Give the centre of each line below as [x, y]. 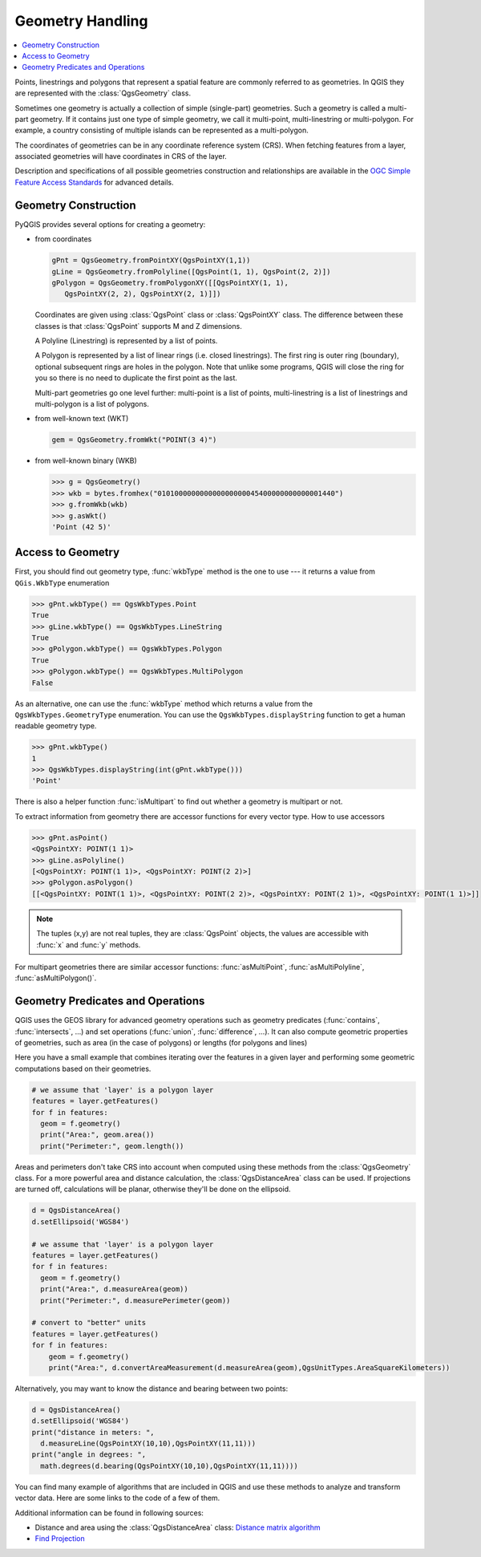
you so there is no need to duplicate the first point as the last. [136, 378]
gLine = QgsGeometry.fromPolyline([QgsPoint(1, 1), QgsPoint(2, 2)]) [191, 272]
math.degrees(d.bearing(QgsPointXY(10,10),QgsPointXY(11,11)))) [169, 1466]
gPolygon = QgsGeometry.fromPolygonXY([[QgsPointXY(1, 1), [170, 282]
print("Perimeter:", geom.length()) [112, 1146]
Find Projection [60, 1539]
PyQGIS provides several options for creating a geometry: [110, 224]
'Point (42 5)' [81, 527]
